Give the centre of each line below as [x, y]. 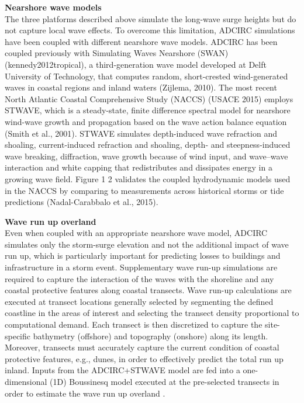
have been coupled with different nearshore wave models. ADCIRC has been [141, 41]
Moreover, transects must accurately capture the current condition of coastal [142, 347]
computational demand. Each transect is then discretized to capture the [134, 324]
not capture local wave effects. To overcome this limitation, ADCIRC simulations [150, 30]
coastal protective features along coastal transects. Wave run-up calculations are [148, 290]
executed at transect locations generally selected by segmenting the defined [139, 301]
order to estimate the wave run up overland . [85, 393]
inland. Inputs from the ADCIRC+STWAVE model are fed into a [122, 370]
